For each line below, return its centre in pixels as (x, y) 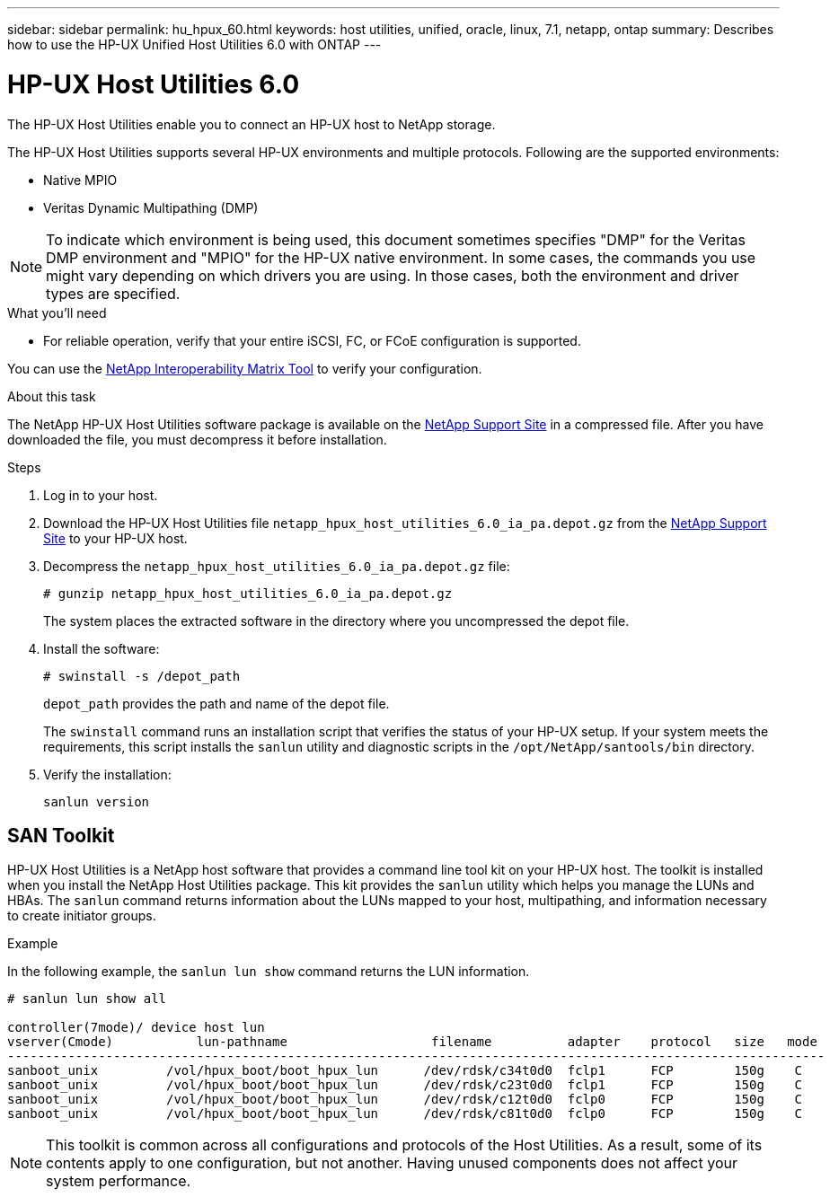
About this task (52, 396)
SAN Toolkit (61, 835)
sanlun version (97, 801)
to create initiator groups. (82, 916)
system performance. (119, 1181)
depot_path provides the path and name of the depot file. (216, 703)
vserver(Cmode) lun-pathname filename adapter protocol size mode (412, 1042)
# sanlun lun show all (87, 999)
